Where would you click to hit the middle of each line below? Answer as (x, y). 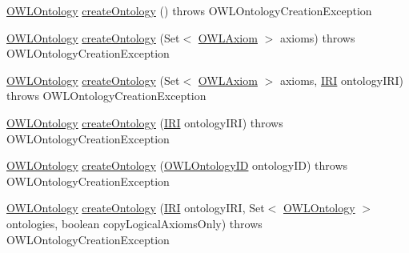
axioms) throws (317, 37)
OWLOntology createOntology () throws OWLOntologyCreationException (189, 10)
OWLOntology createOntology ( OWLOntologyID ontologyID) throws (177, 165)
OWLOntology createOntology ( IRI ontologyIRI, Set (136, 208)
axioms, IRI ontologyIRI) (342, 80)
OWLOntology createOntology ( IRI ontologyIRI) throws (145, 122)
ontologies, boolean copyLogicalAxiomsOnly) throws (134, 223)
